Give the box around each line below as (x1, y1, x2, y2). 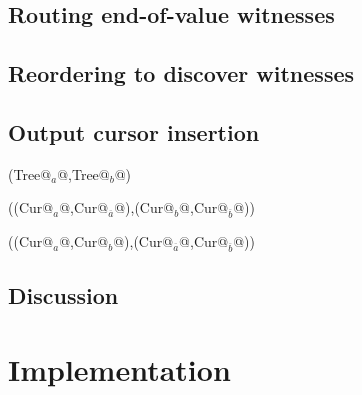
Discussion (8, 280, 119, 311)
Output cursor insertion (8, 116, 260, 147)
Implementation (8, 348, 231, 389)
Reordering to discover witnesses (8, 58, 355, 89)
